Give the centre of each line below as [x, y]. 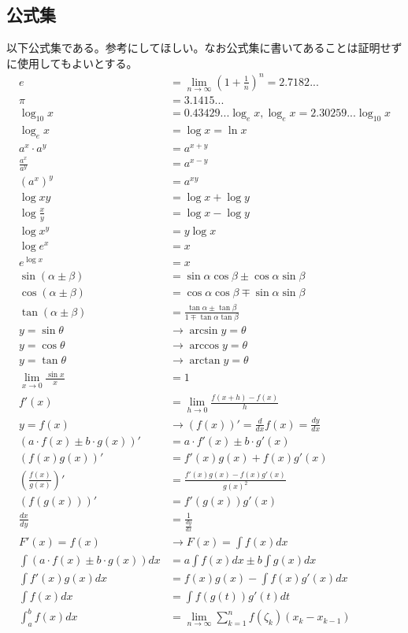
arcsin [204, 330]
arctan [205, 360]
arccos [204, 345]
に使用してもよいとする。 [72, 63]
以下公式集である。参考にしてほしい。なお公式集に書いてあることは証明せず [204, 48]
